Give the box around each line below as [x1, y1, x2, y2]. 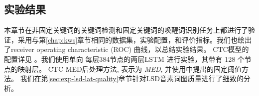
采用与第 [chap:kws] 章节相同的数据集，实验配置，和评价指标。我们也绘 [17, 34, 245, 45]
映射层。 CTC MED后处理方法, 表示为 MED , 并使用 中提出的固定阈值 [17, 63, 242, 74]
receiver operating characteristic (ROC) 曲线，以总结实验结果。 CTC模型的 [10, 44, 249, 54]
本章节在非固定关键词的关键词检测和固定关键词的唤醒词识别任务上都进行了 [4, 25, 248, 35]
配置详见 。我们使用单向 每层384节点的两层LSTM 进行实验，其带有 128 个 [4, 53, 245, 64]
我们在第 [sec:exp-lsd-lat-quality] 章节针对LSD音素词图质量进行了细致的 [20, 73, 244, 84]
